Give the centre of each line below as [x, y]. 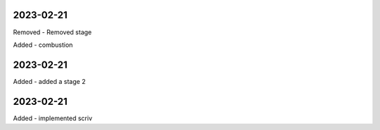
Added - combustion [43, 45]
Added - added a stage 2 [49, 81]
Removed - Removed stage [52, 32]
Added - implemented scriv [53, 118]
